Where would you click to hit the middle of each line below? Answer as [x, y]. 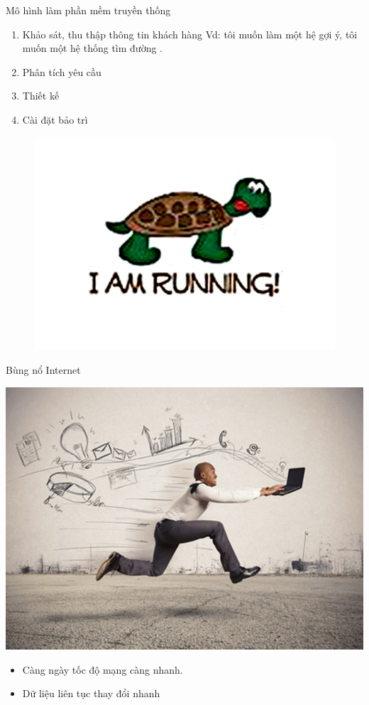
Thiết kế [41, 96]
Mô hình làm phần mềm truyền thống [88, 10]
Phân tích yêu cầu [62, 71]
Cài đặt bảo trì [55, 119]
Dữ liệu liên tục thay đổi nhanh [91, 693]
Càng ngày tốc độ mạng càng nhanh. [103, 669]
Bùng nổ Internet [43, 369]
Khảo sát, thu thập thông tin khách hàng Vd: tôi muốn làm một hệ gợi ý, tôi [190, 34]
